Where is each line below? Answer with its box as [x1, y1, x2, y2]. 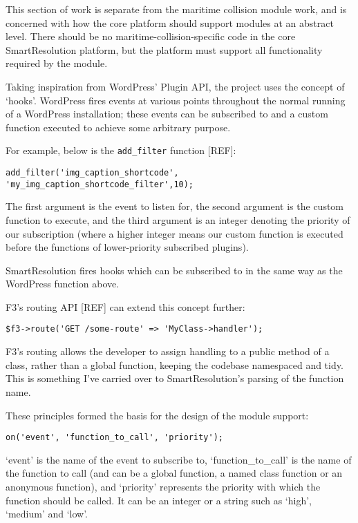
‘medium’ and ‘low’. [6, 506, 88, 521]
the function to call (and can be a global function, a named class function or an [6, 466, 343, 480]
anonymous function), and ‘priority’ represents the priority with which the [6, 479, 321, 493]
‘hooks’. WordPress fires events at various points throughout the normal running [6, 93, 346, 107]
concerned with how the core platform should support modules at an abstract [6, 15, 334, 30]
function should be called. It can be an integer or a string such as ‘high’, [6, 493, 312, 507]
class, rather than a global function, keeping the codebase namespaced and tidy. [6, 357, 343, 372]
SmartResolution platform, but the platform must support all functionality [6, 42, 323, 57]
